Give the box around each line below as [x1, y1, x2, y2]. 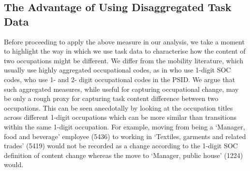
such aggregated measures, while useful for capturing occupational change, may [4, 84, 239, 94]
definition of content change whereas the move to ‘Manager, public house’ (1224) [4, 150, 243, 160]
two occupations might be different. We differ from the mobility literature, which [4, 55, 243, 65]
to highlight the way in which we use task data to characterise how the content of [4, 46, 246, 56]
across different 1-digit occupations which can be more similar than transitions [4, 112, 236, 122]
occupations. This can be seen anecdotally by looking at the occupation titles [4, 102, 233, 113]
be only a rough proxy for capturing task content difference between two [4, 93, 219, 103]
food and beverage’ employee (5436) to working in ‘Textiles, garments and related [4, 131, 246, 141]
